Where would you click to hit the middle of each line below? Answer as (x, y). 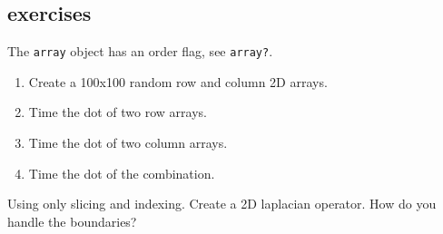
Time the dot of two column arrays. (128, 143)
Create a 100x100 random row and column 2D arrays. (178, 81)
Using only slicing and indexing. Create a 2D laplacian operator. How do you (222, 204)
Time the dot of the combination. (122, 173)
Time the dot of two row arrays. (118, 112)
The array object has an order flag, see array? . (140, 51)
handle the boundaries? (72, 221)
